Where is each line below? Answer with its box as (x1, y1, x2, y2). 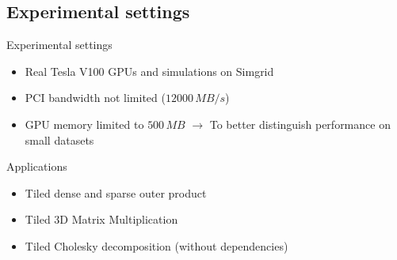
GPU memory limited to (25, 115, 144, 132)
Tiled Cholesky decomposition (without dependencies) (25, 237, 288, 254)
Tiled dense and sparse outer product (25, 184, 207, 201)
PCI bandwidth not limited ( (25, 89, 166, 106)
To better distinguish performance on (209, 115, 391, 132)
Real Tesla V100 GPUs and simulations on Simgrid (25, 62, 274, 79)
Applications (6, 158, 67, 175)
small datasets (25, 131, 94, 148)
